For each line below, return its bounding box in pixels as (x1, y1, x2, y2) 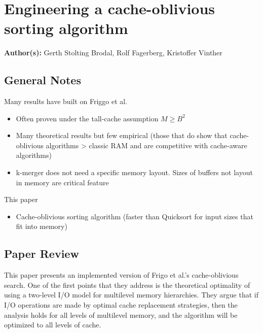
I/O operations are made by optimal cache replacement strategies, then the (4, 299, 238, 310)
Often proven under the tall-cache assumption (16, 113, 159, 123)
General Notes (4, 72, 81, 88)
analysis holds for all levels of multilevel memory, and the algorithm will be (4, 309, 238, 320)
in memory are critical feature (16, 177, 109, 187)
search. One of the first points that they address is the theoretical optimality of (4, 279, 250, 290)
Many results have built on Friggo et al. (4, 96, 128, 107)
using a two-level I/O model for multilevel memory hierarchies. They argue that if (4, 289, 258, 300)
